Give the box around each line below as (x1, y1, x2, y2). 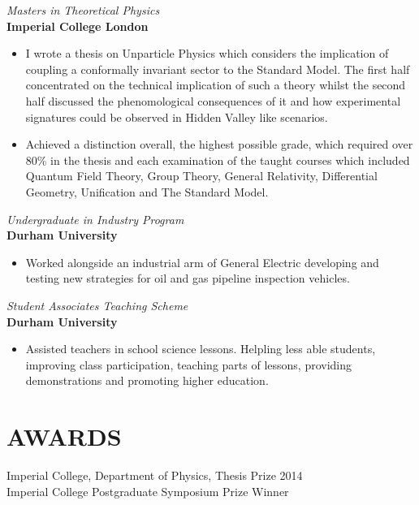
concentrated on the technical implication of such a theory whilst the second (25, 76, 406, 93)
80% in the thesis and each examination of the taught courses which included (25, 151, 410, 168)
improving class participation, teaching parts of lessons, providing (25, 356, 352, 373)
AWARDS (6, 420, 122, 453)
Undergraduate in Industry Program (6, 210, 184, 227)
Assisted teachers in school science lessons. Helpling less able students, (25, 340, 376, 357)
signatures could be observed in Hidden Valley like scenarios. (25, 108, 328, 125)
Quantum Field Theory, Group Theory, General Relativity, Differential (25, 167, 378, 184)
